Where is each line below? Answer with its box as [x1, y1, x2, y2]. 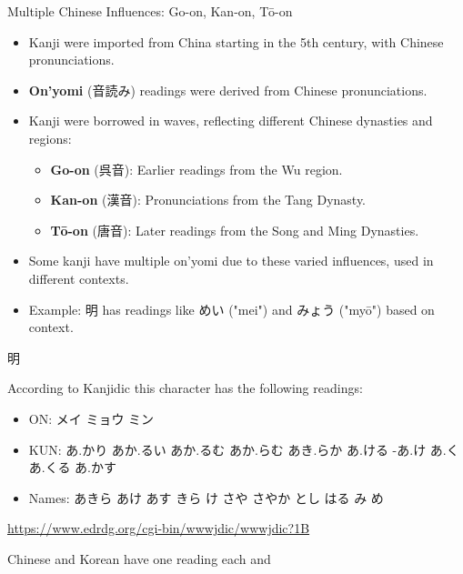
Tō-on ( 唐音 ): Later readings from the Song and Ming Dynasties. [50, 220, 419, 239]
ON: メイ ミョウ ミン [28, 408, 155, 428]
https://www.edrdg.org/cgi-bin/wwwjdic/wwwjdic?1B [7, 519, 310, 538]
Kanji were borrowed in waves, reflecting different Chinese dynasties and [28, 111, 433, 130]
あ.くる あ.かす [28, 458, 116, 477]
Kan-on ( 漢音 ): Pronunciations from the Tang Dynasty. [50, 190, 367, 209]
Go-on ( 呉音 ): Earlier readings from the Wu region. [50, 159, 343, 178]
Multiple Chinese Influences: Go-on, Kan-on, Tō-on [7, 2, 293, 20]
